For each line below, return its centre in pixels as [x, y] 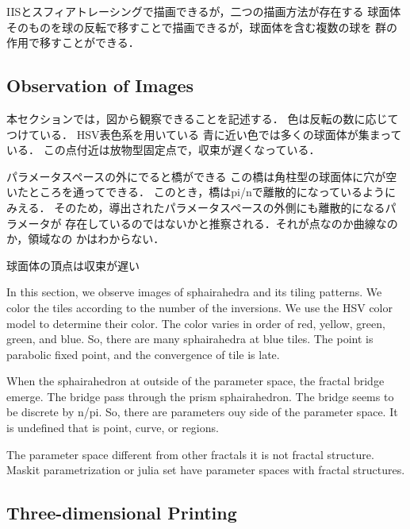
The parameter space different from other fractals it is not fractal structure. [190, 454]
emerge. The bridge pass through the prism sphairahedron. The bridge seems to [200, 396]
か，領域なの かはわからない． [86, 239]
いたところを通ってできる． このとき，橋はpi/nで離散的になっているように [201, 192]
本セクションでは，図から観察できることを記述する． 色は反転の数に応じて [203, 118]
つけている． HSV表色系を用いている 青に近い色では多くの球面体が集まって [204, 134]
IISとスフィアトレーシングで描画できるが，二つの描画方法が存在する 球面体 [204, 11]
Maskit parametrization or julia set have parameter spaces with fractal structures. [206, 470]
